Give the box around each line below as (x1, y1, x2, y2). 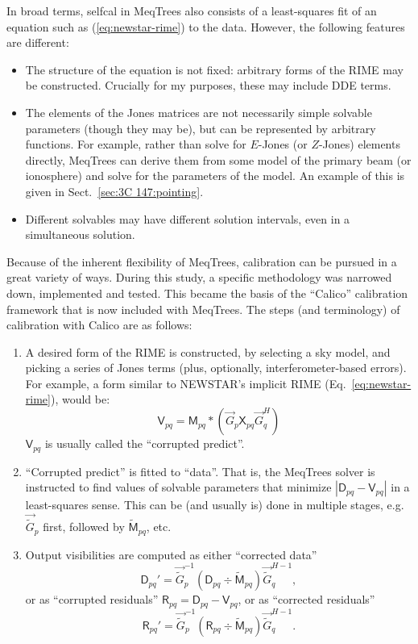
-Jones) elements (318, 136, 400, 153)
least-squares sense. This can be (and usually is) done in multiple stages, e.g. (25, 496, 404, 513)
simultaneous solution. (25, 226, 135, 243)
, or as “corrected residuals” (238, 591, 375, 608)
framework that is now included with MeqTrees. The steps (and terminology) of (6, 300, 400, 317)
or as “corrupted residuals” (25, 591, 159, 608)
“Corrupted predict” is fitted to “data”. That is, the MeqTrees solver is (25, 462, 375, 479)
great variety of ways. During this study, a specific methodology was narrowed (6, 269, 392, 286)
